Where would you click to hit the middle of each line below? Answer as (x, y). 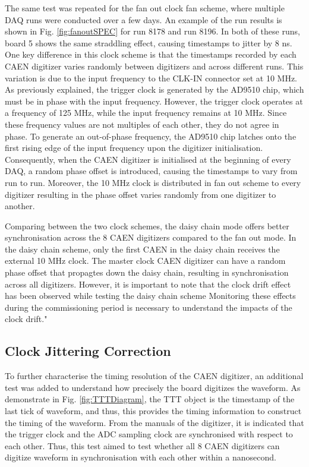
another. (20, 206)
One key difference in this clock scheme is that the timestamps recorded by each (151, 54)
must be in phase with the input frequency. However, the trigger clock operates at (154, 101)
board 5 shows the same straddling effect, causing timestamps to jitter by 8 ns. (149, 42)
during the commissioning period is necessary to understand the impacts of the (149, 307)
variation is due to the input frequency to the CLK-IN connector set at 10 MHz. (151, 78)
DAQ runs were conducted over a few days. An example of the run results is (144, 19)
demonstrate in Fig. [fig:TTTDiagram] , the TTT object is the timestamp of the (150, 399)
